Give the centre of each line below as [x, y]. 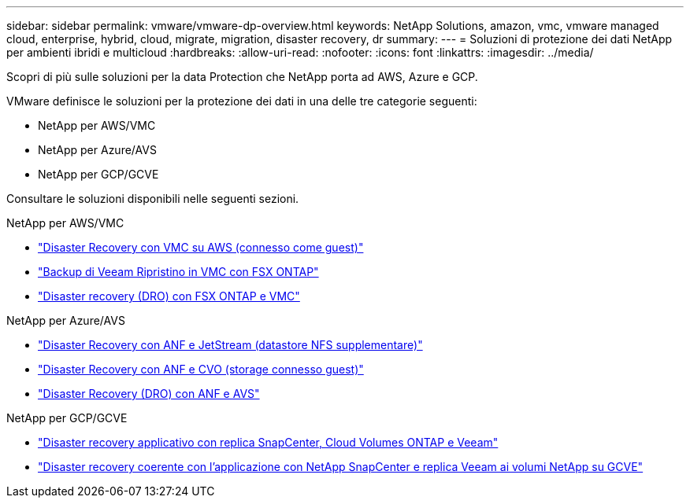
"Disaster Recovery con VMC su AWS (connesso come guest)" [201, 247]
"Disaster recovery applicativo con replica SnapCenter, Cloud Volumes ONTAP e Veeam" [268, 442]
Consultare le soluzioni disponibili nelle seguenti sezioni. [153, 199]
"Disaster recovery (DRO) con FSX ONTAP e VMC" [169, 296]
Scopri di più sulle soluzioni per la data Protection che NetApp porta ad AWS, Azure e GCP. [242, 77]
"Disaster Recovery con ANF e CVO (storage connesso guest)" [201, 369]
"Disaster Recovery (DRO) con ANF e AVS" [149, 394]
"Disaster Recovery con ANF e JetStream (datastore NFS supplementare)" [230, 345]
